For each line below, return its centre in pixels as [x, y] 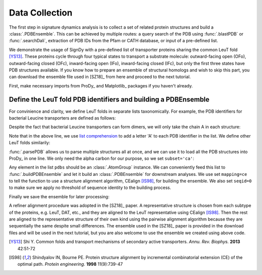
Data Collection [41, 13]
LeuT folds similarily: [30, 143]
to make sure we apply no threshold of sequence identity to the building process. [90, 188]
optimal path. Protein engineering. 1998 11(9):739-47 [70, 264]
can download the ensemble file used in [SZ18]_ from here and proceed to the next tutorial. [100, 77]
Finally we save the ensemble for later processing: [59, 196]
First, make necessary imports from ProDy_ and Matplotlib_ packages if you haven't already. [101, 86]
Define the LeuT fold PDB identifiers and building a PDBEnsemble [109, 100]
